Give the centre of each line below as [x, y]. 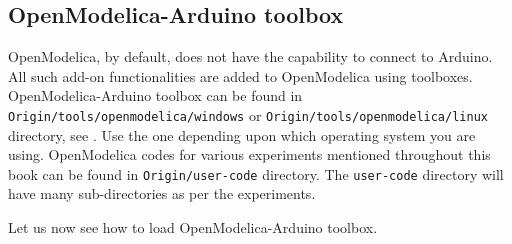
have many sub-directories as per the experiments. [162, 193]
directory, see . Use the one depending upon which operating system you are [242, 134]
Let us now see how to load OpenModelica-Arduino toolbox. [193, 227]
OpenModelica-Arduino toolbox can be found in [155, 95]
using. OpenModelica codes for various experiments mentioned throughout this [249, 154]
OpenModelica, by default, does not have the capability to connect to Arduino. [250, 56]
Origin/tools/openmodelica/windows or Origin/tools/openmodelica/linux [248, 114]
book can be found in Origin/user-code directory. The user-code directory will [256, 173]
